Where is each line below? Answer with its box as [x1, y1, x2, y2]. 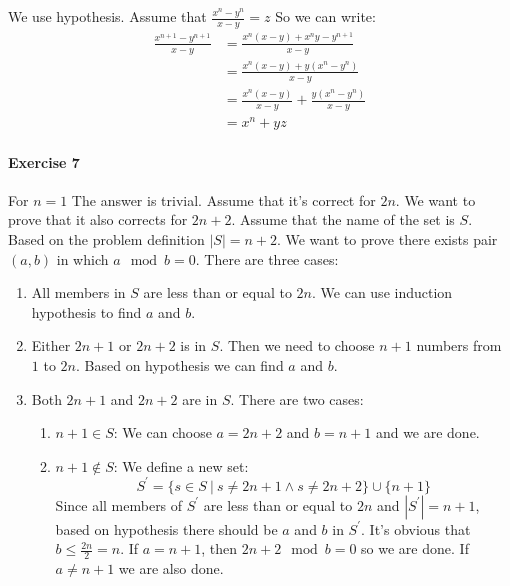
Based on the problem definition [8, 229, 205, 250]
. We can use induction [312, 282, 453, 303]
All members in [31, 282, 126, 303]
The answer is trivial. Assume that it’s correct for [71, 189, 376, 210]
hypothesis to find [31, 301, 142, 322]
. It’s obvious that [361, 518, 471, 539]
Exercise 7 [8, 151, 80, 172]
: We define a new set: [113, 455, 249, 476]
